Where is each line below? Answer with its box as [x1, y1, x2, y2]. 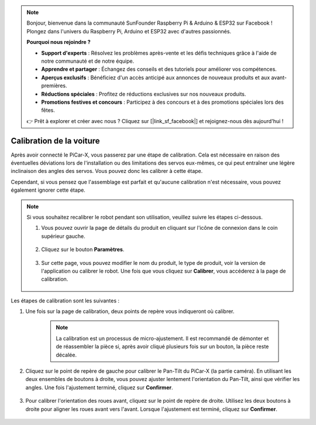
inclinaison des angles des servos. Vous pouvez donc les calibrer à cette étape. [11, 168, 203, 175]
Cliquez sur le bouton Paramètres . [41, 246, 125, 253]
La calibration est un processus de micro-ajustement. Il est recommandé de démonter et [56, 335, 269, 342]
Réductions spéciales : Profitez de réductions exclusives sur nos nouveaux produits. [41, 90, 246, 97]
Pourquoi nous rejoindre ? [26, 39, 91, 46]
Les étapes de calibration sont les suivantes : [11, 297, 120, 304]
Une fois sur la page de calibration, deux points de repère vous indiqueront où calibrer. [25, 308, 235, 315]
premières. [41, 82, 67, 89]
